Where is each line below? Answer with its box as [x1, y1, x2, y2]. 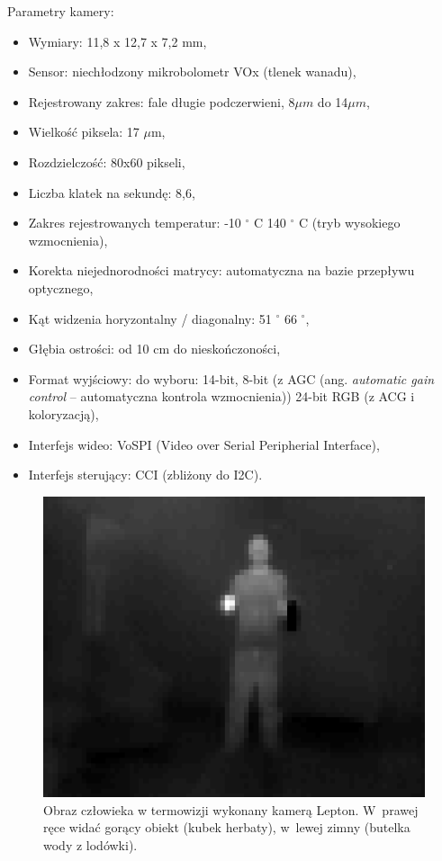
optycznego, [28, 278, 94, 297]
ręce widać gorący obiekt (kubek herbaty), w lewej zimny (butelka [43, 818, 410, 837]
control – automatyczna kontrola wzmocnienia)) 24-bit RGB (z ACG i [28, 387, 415, 406]
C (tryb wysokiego [298, 213, 401, 232]
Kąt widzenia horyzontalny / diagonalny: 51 [28, 309, 272, 327]
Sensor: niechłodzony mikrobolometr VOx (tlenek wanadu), [28, 62, 356, 81]
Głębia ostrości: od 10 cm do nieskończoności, [28, 339, 281, 358]
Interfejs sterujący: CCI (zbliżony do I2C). [28, 465, 263, 484]
